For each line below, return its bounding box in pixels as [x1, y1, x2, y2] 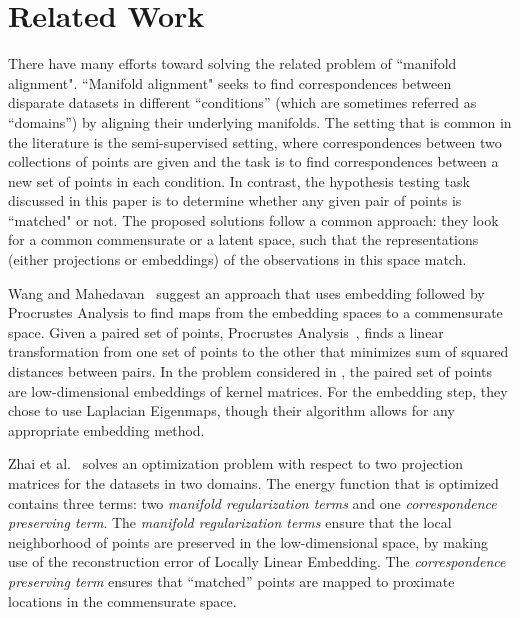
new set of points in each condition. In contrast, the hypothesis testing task [8, 170, 470, 191]
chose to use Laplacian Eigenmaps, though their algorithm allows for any [8, 400, 455, 421]
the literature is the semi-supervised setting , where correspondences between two [8, 131, 502, 152]
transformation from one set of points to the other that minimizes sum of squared [8, 341, 509, 362]
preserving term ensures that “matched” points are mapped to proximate [8, 570, 455, 591]
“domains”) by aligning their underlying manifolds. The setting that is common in [8, 111, 512, 132]
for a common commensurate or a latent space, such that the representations [8, 229, 479, 250]
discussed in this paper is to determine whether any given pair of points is [8, 190, 462, 211]
